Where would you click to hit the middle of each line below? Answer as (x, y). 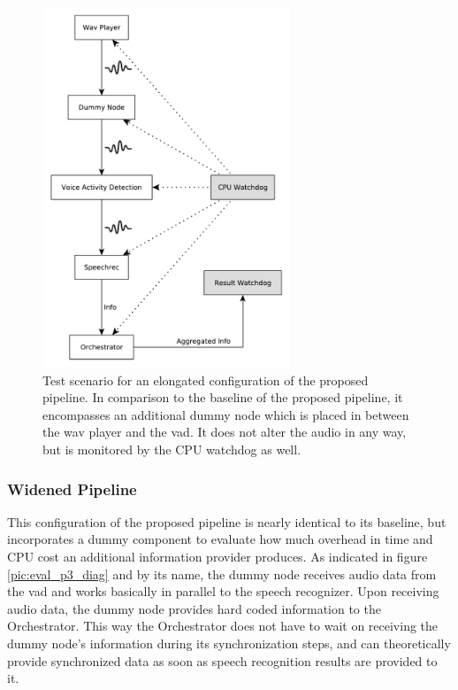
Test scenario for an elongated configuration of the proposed (206, 380)
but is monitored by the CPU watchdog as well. (172, 449)
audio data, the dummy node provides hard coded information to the (194, 608)
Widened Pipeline (72, 488)
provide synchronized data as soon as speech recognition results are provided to (222, 660)
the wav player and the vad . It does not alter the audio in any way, (225, 432)
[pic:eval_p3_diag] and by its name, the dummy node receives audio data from (222, 574)
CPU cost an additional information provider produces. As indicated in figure (218, 556)
